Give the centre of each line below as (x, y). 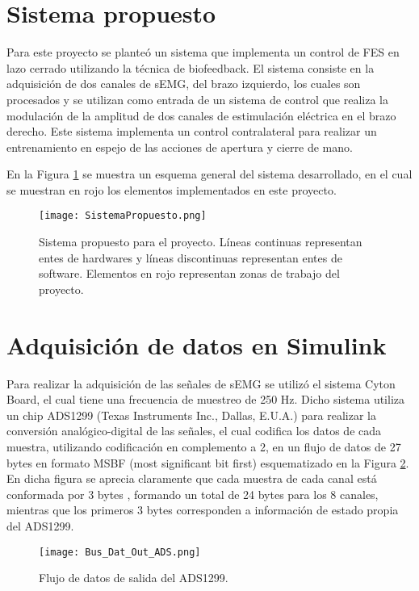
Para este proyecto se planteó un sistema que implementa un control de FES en (203, 52)
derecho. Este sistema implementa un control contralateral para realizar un (192, 131)
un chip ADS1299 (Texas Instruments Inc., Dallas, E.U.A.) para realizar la (192, 415)
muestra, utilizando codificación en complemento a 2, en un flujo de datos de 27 (204, 446)
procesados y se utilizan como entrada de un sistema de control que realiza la (197, 99)
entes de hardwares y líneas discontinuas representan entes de (191, 257)
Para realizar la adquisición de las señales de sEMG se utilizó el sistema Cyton (201, 383)
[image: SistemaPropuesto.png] (123, 216)
